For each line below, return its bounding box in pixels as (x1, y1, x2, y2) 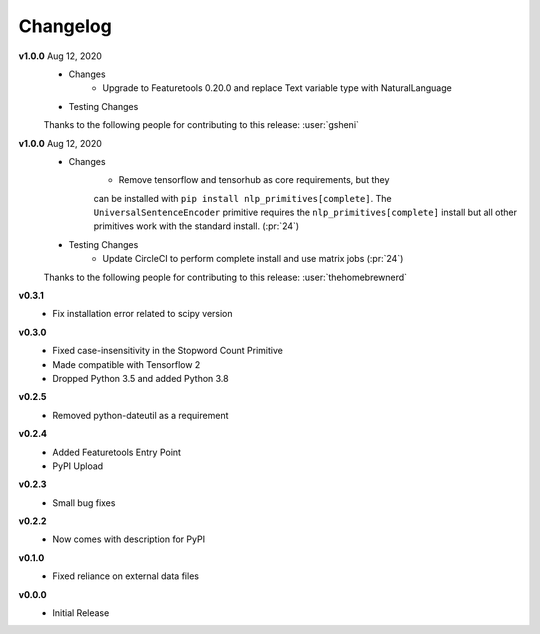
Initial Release (52, 607, 110, 619)
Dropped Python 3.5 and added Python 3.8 (52, 372, 229, 384)
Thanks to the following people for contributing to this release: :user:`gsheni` (43, 119, 360, 131)
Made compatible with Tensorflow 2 (52, 358, 201, 370)
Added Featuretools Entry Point (52, 446, 182, 458)
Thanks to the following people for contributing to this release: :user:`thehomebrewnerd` (43, 271, 408, 283)
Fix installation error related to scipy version (52, 308, 234, 320)
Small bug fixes (52, 496, 116, 509)
